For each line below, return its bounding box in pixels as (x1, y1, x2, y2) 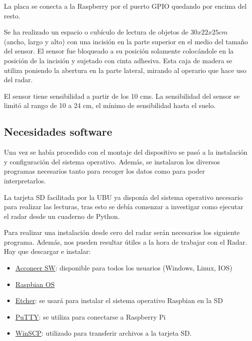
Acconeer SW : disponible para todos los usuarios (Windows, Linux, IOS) (15, 263, 233, 273)
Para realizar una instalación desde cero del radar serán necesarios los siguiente (4, 227, 240, 237)
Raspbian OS (15, 279, 55, 289)
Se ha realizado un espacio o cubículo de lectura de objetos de (4, 27, 188, 37)
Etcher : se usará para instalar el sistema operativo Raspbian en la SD (15, 295, 223, 305)
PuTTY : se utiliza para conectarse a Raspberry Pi (15, 311, 166, 322)
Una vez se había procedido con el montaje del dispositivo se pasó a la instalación (4, 147, 248, 157)
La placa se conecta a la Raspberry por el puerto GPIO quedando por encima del (4, 1, 247, 11)
